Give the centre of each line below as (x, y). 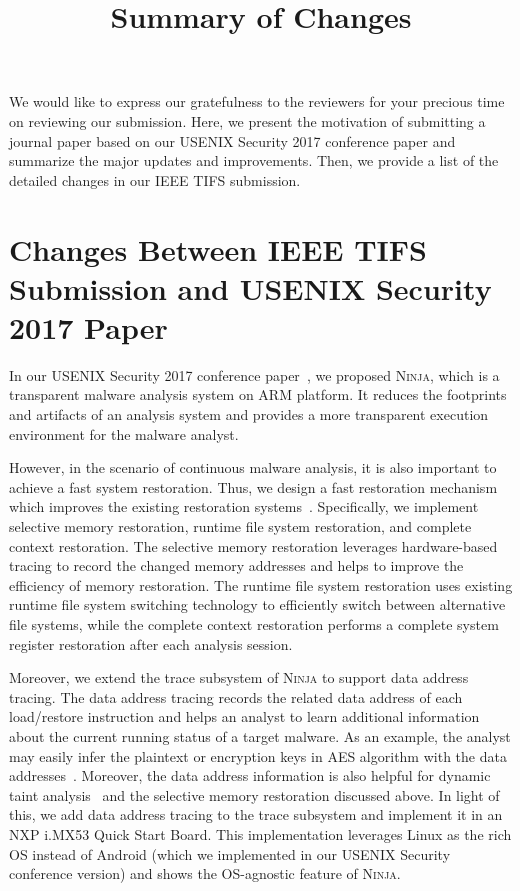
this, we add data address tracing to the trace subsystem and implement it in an (256, 814)
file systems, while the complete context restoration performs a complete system (254, 623)
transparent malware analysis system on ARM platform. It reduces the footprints (258, 394)
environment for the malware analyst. (124, 433)
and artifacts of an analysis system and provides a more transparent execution (249, 414)
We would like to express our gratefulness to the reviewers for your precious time (257, 101)
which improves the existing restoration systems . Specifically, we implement (244, 506)
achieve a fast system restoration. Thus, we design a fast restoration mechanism (253, 486)
